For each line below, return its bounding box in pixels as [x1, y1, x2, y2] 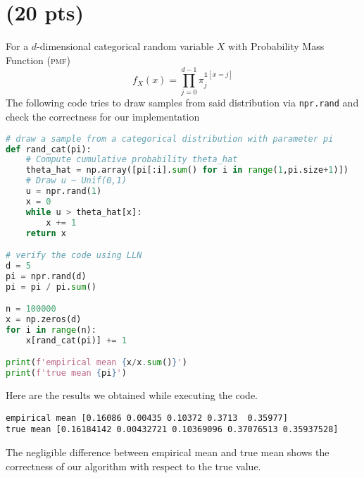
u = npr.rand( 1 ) [25, 186, 102, 197]
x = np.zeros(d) [6, 314, 82, 325]
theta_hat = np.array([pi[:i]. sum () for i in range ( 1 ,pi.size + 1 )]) [25, 165, 349, 176]
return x [25, 228, 66, 238]
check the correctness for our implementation [6, 109, 200, 124]
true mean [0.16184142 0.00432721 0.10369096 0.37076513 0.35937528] [6, 424, 339, 435]
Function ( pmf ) [6, 52, 70, 67]
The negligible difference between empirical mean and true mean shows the [6, 445, 330, 460]
